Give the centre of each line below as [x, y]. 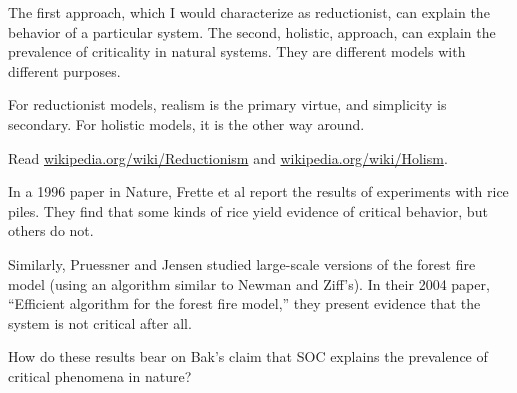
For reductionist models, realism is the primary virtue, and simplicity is [227, 104]
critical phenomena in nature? [100, 375]
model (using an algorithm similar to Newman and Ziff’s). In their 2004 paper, [249, 283]
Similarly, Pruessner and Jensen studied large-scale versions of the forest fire [242, 263]
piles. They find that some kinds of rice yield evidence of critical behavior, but [248, 210]
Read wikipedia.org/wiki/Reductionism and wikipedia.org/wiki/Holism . [228, 157]
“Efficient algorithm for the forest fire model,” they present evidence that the [244, 303]
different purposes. [64, 70]
